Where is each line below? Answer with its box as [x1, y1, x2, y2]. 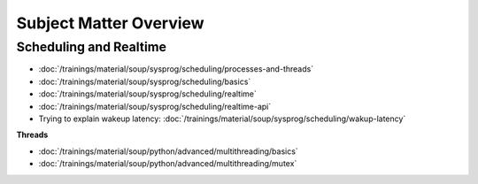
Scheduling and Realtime [16, 39, 167, 55]
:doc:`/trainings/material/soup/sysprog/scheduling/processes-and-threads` [38, 64, 314, 74]
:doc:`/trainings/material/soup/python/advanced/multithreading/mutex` [38, 158, 297, 169]
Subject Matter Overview [16, 13, 204, 33]
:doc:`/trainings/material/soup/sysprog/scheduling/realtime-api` [38, 101, 272, 111]
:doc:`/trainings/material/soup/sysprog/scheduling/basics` [38, 76, 251, 87]
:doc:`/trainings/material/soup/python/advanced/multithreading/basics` [38, 146, 298, 157]
